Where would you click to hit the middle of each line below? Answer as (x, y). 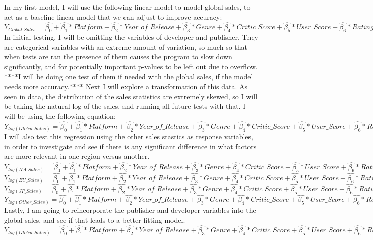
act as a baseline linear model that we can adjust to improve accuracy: (113, 16)
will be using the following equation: (60, 115)
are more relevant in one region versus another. (77, 156)
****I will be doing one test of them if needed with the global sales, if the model (129, 76)
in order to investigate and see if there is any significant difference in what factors (130, 146)
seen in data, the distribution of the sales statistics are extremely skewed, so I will (131, 96)
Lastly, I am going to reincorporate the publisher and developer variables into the (130, 210)
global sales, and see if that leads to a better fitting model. (95, 220)
